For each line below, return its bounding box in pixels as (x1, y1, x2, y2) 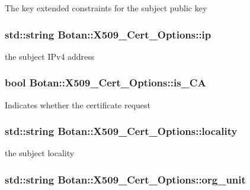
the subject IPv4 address (5, 50, 95, 62)
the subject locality (5, 147, 75, 159)
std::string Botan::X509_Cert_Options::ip (5, 27, 211, 41)
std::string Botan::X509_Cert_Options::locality (5, 124, 238, 139)
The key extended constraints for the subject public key (5, 2, 207, 14)
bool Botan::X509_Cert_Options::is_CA (5, 75, 206, 90)
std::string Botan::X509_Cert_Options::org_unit (5, 172, 246, 186)
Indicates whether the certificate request (5, 98, 151, 111)
